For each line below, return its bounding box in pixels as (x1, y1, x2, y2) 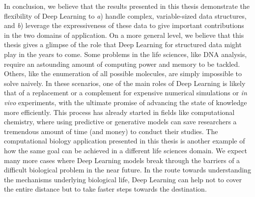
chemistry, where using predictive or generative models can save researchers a (4, 116, 237, 127)
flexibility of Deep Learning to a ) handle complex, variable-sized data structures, (4, 10, 247, 21)
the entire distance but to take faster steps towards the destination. (4, 184, 207, 194)
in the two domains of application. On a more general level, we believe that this (4, 29, 244, 40)
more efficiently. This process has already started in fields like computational (4, 107, 235, 117)
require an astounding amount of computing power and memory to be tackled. (4, 58, 240, 69)
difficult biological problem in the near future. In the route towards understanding (4, 165, 251, 175)
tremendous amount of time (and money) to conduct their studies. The (4, 126, 218, 136)
